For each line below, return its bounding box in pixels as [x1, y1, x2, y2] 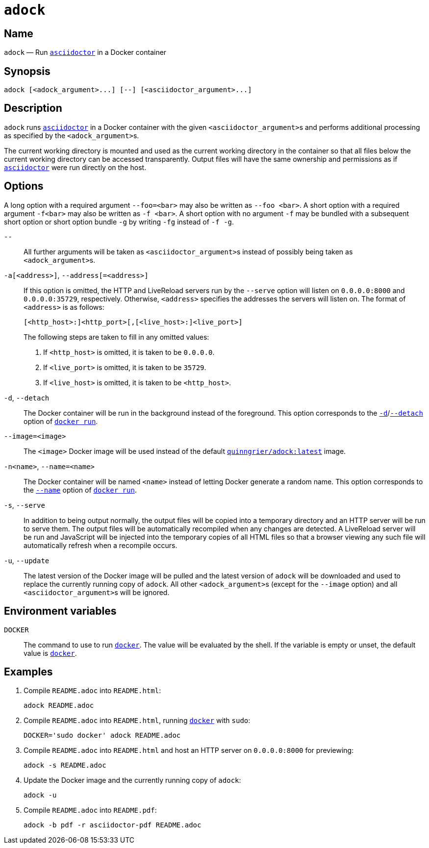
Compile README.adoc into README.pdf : [24, 806, 157, 815]
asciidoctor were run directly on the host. [4, 163, 147, 172]
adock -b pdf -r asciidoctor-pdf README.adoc [24, 821, 202, 829]
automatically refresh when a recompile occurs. [24, 541, 177, 549]
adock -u [24, 791, 57, 799]
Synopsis [4, 65, 50, 77]
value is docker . [24, 648, 77, 657]
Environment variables [4, 605, 117, 618]
